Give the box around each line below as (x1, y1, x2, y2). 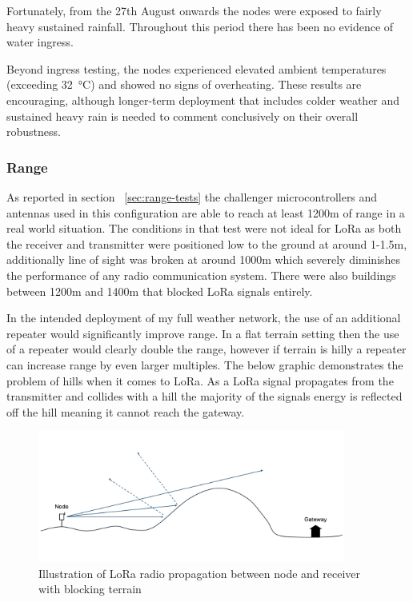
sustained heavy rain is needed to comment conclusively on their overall (6, 107, 359, 124)
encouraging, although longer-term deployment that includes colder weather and (6, 91, 400, 108)
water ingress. (6, 34, 74, 50)
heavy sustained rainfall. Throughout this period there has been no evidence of (6, 18, 394, 34)
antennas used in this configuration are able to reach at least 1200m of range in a (6, 204, 405, 221)
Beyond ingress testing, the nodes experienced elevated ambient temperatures (6, 60, 387, 77)
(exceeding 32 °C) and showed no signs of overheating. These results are (6, 76, 362, 93)
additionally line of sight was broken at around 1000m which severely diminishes (6, 251, 401, 268)
